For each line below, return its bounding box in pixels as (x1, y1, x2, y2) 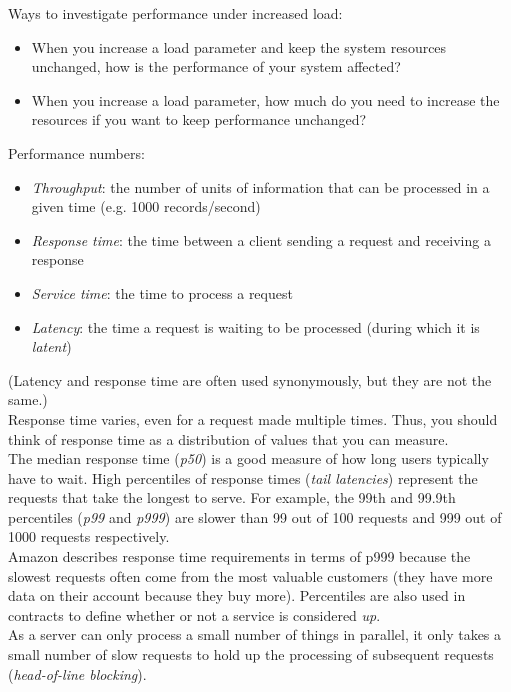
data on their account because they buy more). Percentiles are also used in (8, 585, 466, 606)
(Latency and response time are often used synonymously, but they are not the (8, 369, 492, 390)
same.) (8, 389, 48, 410)
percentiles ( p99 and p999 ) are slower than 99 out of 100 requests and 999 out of (8, 506, 502, 527)
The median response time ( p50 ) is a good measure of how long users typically (8, 448, 489, 469)
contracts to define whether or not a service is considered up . (8, 604, 381, 625)
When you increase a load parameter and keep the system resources (31, 36, 447, 57)
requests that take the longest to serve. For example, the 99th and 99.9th (8, 487, 456, 508)
